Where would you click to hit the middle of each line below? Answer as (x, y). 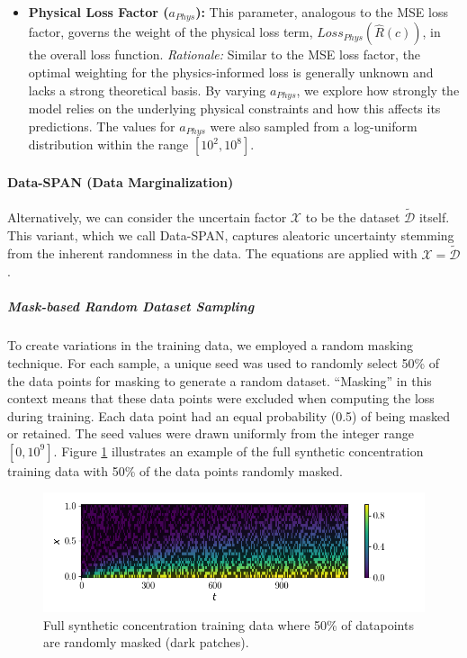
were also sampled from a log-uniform (314, 126)
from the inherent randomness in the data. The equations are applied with (212, 253)
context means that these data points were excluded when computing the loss (221, 398)
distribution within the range (108, 144)
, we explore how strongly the (378, 90)
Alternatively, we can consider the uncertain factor (147, 217)
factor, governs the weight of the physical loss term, (171, 32)
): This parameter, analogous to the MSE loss (322, 12)
